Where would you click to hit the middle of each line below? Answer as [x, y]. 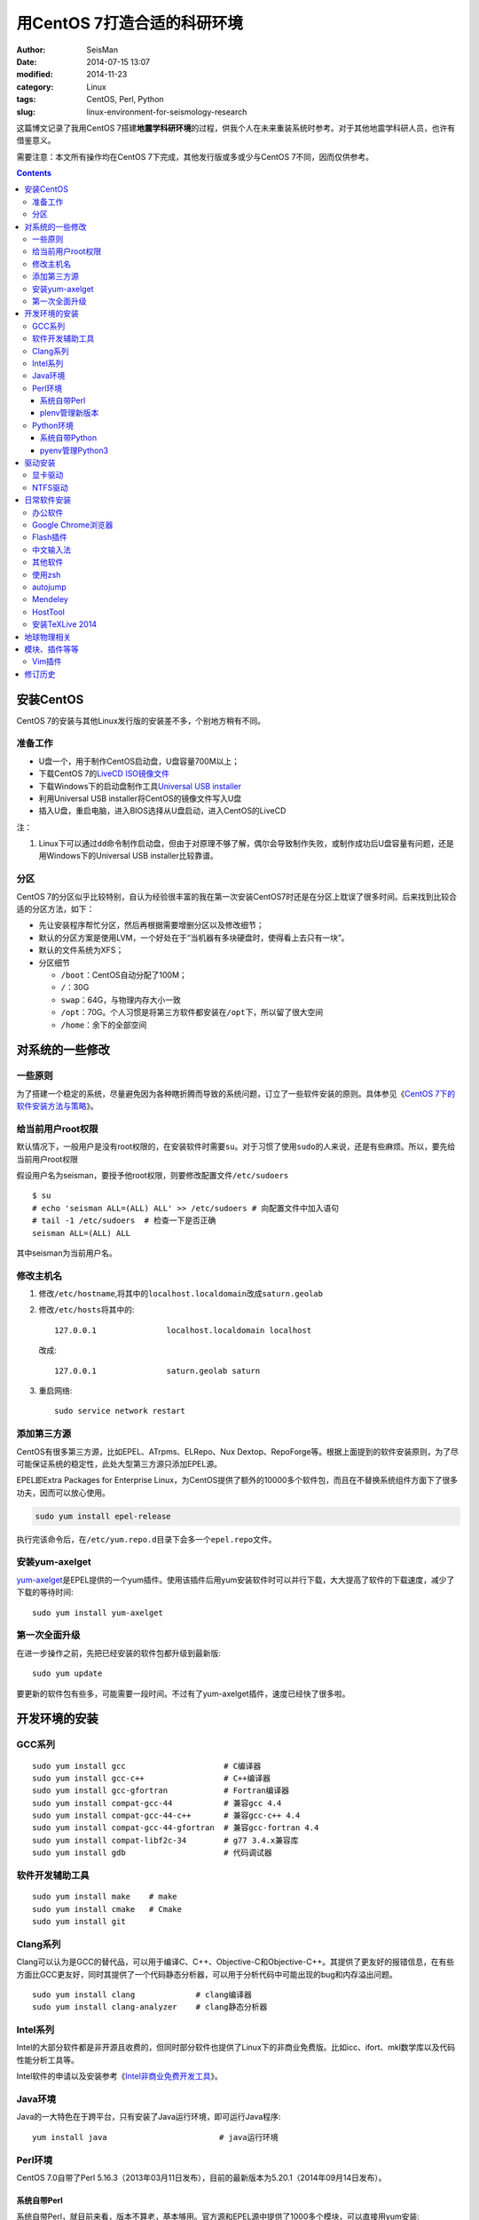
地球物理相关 [47, 637]
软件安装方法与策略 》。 [57, 1106]
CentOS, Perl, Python [125, 99]
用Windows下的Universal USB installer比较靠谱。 [128, 856]
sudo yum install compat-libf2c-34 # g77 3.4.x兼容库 [165, 1840]
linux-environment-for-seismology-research [167, 112]
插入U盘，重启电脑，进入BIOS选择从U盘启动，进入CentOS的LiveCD [162, 811]
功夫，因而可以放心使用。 [63, 1493]
